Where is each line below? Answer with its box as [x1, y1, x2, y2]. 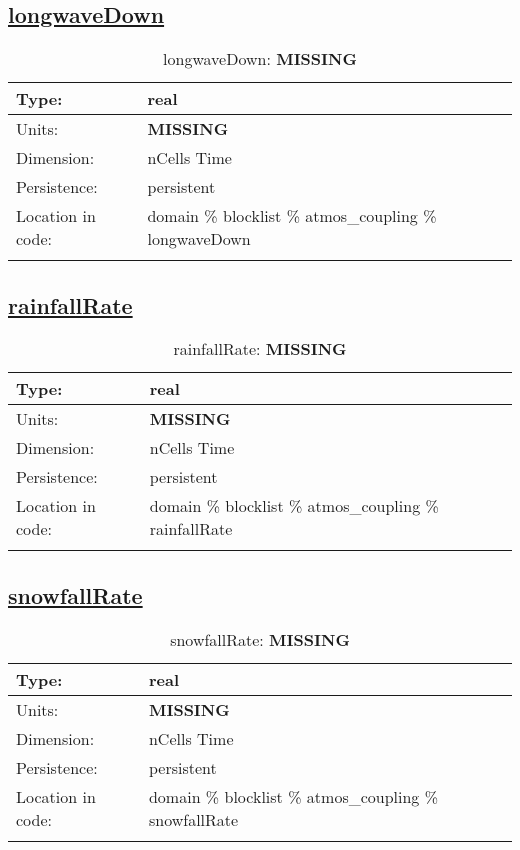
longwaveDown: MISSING [163, 47, 357, 71]
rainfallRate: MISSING [173, 337, 347, 361]
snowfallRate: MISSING [170, 627, 350, 651]
